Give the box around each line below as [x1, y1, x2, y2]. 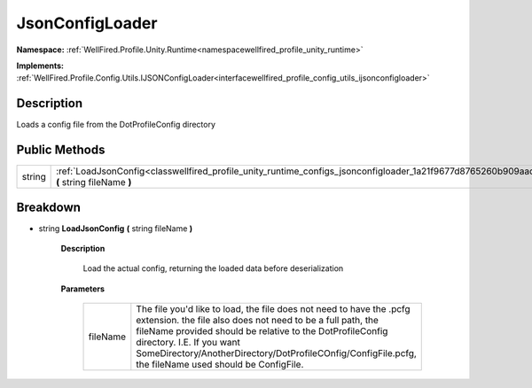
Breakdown [16, 199, 82, 214]
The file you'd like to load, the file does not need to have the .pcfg [136, 303, 411, 315]
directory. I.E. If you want [136, 337, 241, 349]
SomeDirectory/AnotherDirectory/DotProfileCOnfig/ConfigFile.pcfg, [136, 347, 417, 360]
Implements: [16, 60, 65, 71]
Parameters [60, 283, 106, 294]
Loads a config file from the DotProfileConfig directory [16, 120, 216, 130]
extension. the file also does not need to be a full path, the [136, 314, 379, 327]
